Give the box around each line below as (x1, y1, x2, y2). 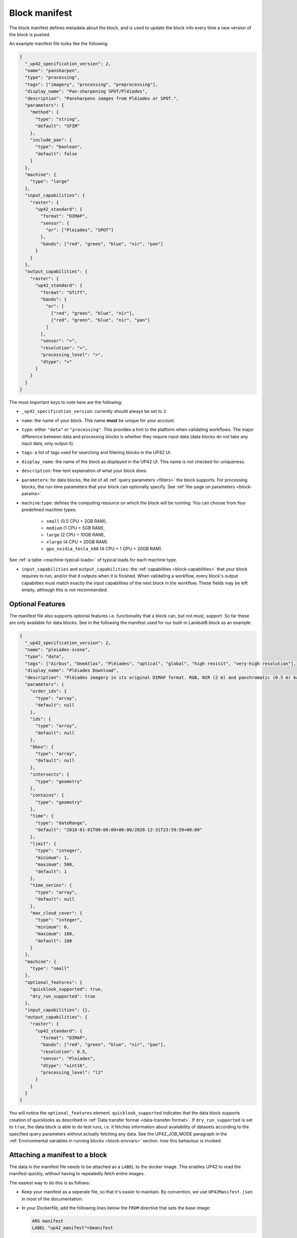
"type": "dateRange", (35, 820, 88, 825)
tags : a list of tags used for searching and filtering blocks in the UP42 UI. (21, 450, 172, 456)
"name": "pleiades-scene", (25, 647, 91, 653)
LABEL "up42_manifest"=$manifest (32, 1225, 113, 1231)
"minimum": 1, (35, 855, 69, 860)
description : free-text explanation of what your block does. (21, 468, 148, 474)
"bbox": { (30, 744, 54, 750)
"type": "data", (25, 654, 64, 660)
